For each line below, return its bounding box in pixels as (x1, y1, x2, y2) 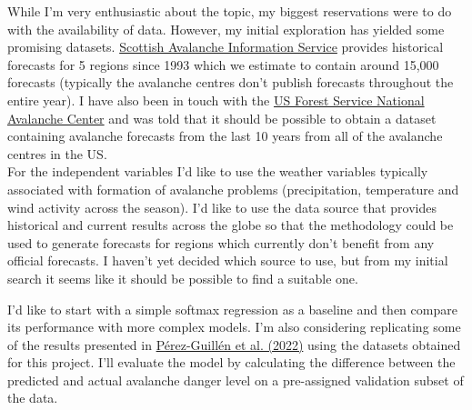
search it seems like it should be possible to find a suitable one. (7, 268, 358, 287)
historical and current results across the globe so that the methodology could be (7, 215, 454, 235)
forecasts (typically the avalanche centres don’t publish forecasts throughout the (7, 73, 454, 92)
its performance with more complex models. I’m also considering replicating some (7, 317, 461, 336)
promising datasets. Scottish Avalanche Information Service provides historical (7, 37, 444, 56)
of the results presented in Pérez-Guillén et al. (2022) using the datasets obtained (7, 335, 461, 354)
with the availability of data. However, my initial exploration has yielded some (7, 19, 445, 38)
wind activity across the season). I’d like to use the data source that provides (7, 197, 437, 216)
